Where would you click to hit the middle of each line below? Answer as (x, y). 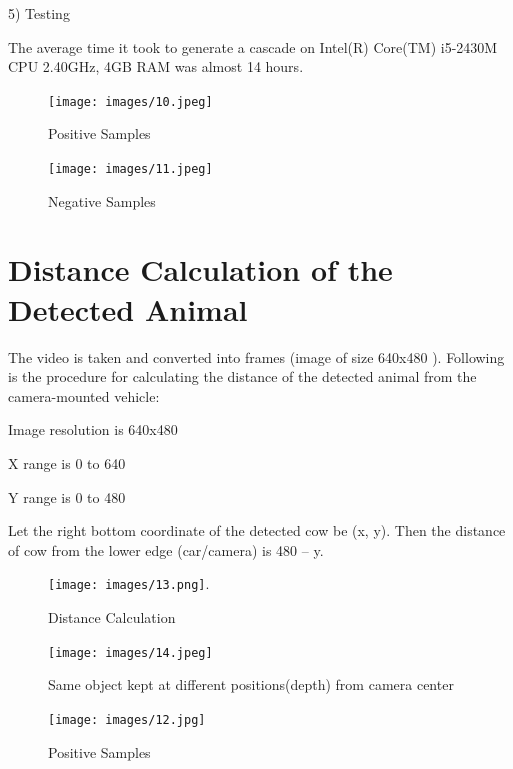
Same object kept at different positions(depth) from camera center (251, 684)
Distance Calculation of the (200, 269)
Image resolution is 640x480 (93, 429)
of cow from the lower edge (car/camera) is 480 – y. (166, 549)
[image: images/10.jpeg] (130, 101)
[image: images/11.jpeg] (130, 169)
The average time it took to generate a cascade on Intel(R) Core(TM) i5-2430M (253, 46)
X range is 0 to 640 (67, 462)
